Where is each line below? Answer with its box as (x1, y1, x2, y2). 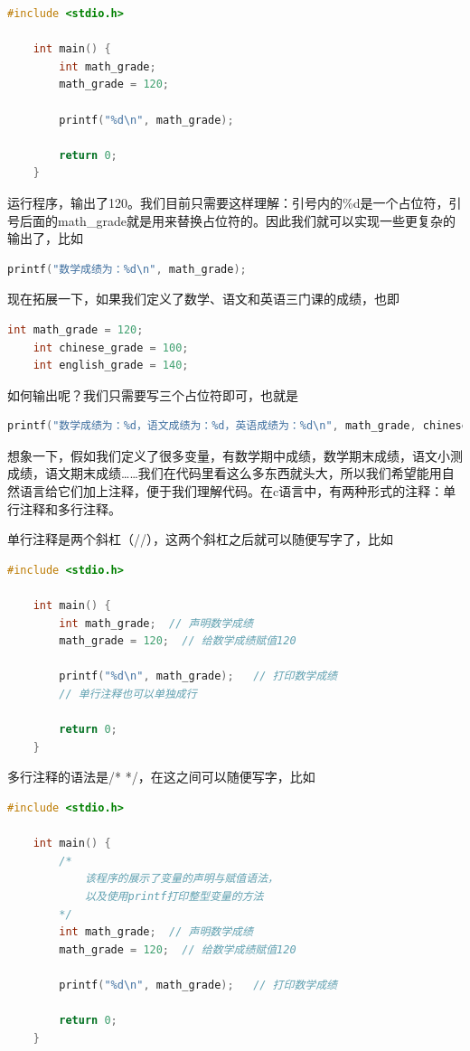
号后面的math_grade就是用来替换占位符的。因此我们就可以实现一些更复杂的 (7, 211, 456, 230)
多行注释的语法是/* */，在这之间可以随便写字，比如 (7, 767, 315, 786)
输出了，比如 (7, 229, 83, 248)
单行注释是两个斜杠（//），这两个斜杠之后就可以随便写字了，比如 (7, 530, 393, 549)
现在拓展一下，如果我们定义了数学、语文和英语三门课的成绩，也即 (7, 289, 399, 308)
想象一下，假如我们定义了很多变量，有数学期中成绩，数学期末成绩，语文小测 (7, 446, 463, 465)
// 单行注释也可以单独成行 (59, 688, 197, 700)
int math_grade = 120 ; (7, 323, 144, 336)
